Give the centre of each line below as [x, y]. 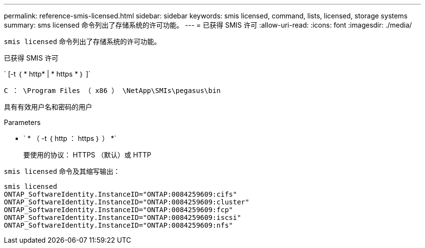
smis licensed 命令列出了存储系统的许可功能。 [82, 41]
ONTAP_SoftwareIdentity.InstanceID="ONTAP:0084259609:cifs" [121, 194]
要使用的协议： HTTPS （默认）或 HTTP [87, 155]
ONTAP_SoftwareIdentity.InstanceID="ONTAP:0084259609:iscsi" [123, 217]
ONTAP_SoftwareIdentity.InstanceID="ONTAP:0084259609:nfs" [119, 225]
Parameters [22, 122]
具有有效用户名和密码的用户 [48, 107]
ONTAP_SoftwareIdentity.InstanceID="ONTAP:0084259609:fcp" [119, 210]
